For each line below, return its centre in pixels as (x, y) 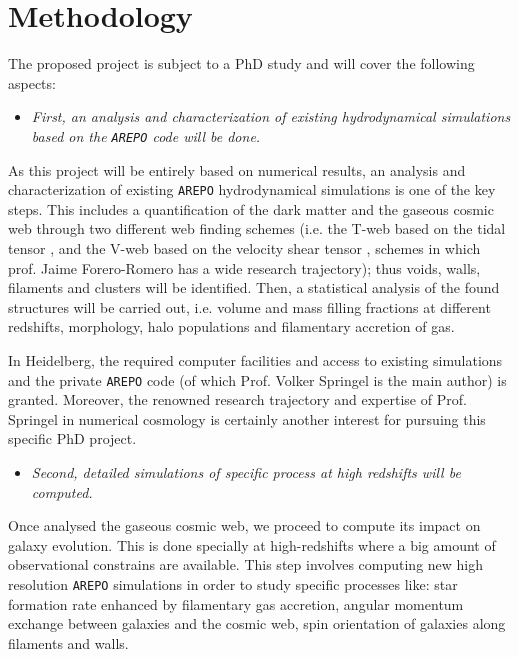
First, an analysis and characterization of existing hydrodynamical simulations (271, 116)
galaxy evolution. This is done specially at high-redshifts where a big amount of (252, 544)
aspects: (32, 82)
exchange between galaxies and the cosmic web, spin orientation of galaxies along (257, 623)
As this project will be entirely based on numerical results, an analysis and (237, 169)
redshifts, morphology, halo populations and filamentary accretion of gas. (231, 326)
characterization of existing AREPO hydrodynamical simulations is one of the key (252, 189)
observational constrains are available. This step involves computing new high (246, 564)
